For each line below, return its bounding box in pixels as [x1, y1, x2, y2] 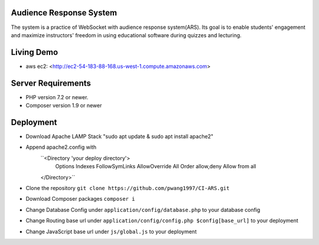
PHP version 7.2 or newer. [25, 93, 89, 100]
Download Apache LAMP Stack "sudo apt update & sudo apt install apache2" [25, 133, 214, 140]
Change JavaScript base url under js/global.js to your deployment [25, 228, 197, 235]
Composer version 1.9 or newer [25, 102, 102, 109]
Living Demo [11, 47, 58, 57]
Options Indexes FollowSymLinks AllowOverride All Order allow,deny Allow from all [55, 163, 256, 170]
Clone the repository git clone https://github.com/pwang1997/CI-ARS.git [25, 184, 230, 191]
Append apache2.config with [25, 143, 97, 151]
